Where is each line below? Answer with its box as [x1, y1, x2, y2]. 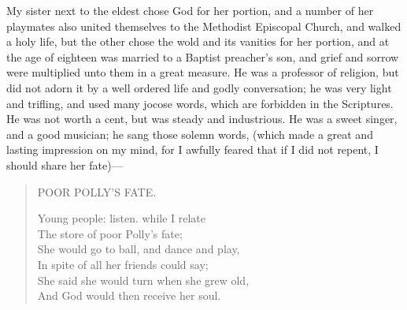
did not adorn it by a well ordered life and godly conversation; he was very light [6, 79, 392, 95]
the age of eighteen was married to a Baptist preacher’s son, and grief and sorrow [6, 48, 399, 65]
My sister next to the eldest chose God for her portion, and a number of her [6, 2, 374, 18]
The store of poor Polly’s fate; [37, 225, 183, 241]
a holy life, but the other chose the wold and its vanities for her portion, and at [6, 33, 390, 50]
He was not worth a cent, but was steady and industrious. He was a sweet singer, [6, 110, 398, 127]
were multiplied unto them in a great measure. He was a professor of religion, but [6, 64, 399, 80]
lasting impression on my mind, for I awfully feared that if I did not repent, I [6, 141, 379, 158]
